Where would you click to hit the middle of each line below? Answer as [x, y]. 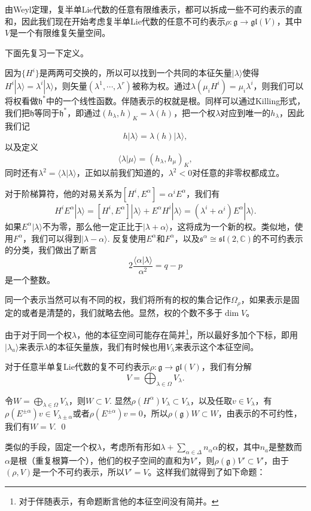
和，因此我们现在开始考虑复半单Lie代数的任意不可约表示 [115, 21]
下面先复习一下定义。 [47, 52]
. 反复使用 [127, 238]
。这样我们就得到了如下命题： [207, 472]
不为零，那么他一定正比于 [92, 226]
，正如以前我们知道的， [122, 173]
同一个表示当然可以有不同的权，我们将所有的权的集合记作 [118, 299]
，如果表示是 [266, 299]
